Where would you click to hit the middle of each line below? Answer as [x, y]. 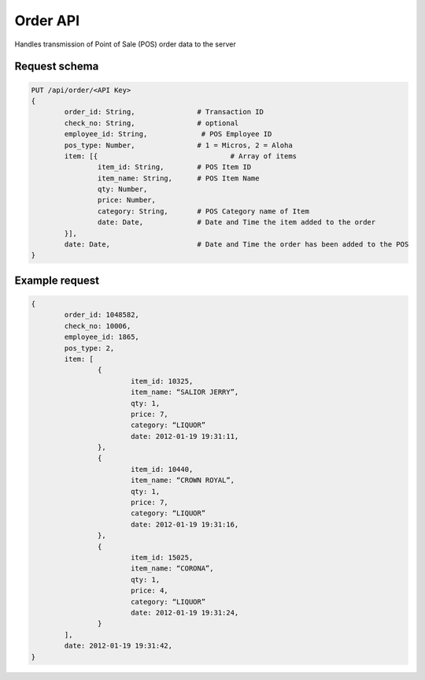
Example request [57, 280]
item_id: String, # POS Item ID [174, 167]
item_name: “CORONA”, [172, 569]
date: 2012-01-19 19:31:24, [185, 612]
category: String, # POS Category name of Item [203, 211]
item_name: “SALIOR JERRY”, [185, 392]
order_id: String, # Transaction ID [164, 112]
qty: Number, [122, 190]
